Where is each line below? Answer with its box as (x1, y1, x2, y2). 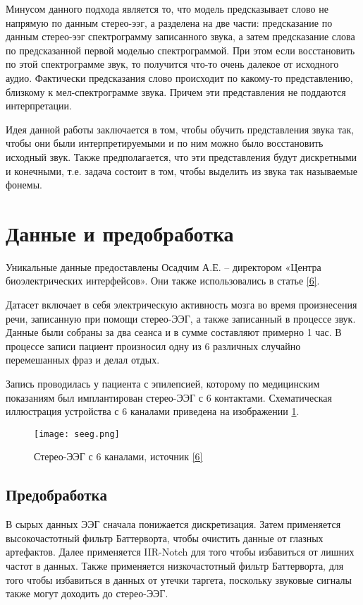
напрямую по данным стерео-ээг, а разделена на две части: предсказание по (6, 15, 333, 30)
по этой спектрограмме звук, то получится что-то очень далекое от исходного (6, 56, 339, 71)
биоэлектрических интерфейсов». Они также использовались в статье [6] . (6, 273, 320, 288)
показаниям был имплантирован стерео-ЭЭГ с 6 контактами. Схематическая (6, 390, 332, 405)
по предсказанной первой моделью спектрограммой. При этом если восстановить (6, 42, 355, 57)
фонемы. (6, 177, 42, 192)
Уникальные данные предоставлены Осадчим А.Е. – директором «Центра (6, 259, 321, 274)
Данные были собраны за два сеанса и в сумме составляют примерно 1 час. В (6, 325, 342, 340)
